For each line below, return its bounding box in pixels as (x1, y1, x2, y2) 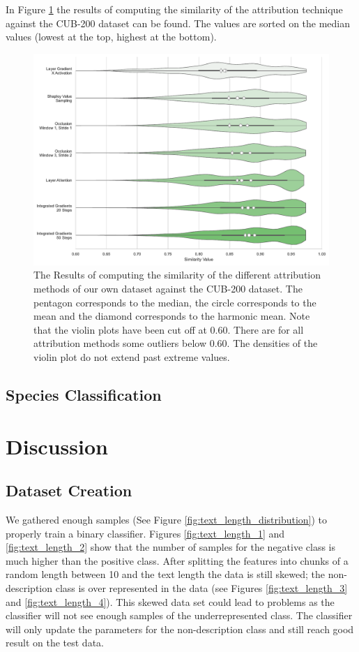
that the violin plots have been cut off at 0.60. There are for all (33, 322, 304, 336)
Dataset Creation (6, 480, 132, 501)
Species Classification (6, 384, 162, 406)
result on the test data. (6, 635, 104, 650)
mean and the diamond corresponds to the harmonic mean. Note (33, 309, 310, 323)
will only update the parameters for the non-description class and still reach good (6, 621, 354, 636)
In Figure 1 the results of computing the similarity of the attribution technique (6, 2, 343, 16)
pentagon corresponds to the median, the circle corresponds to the (33, 295, 316, 309)
